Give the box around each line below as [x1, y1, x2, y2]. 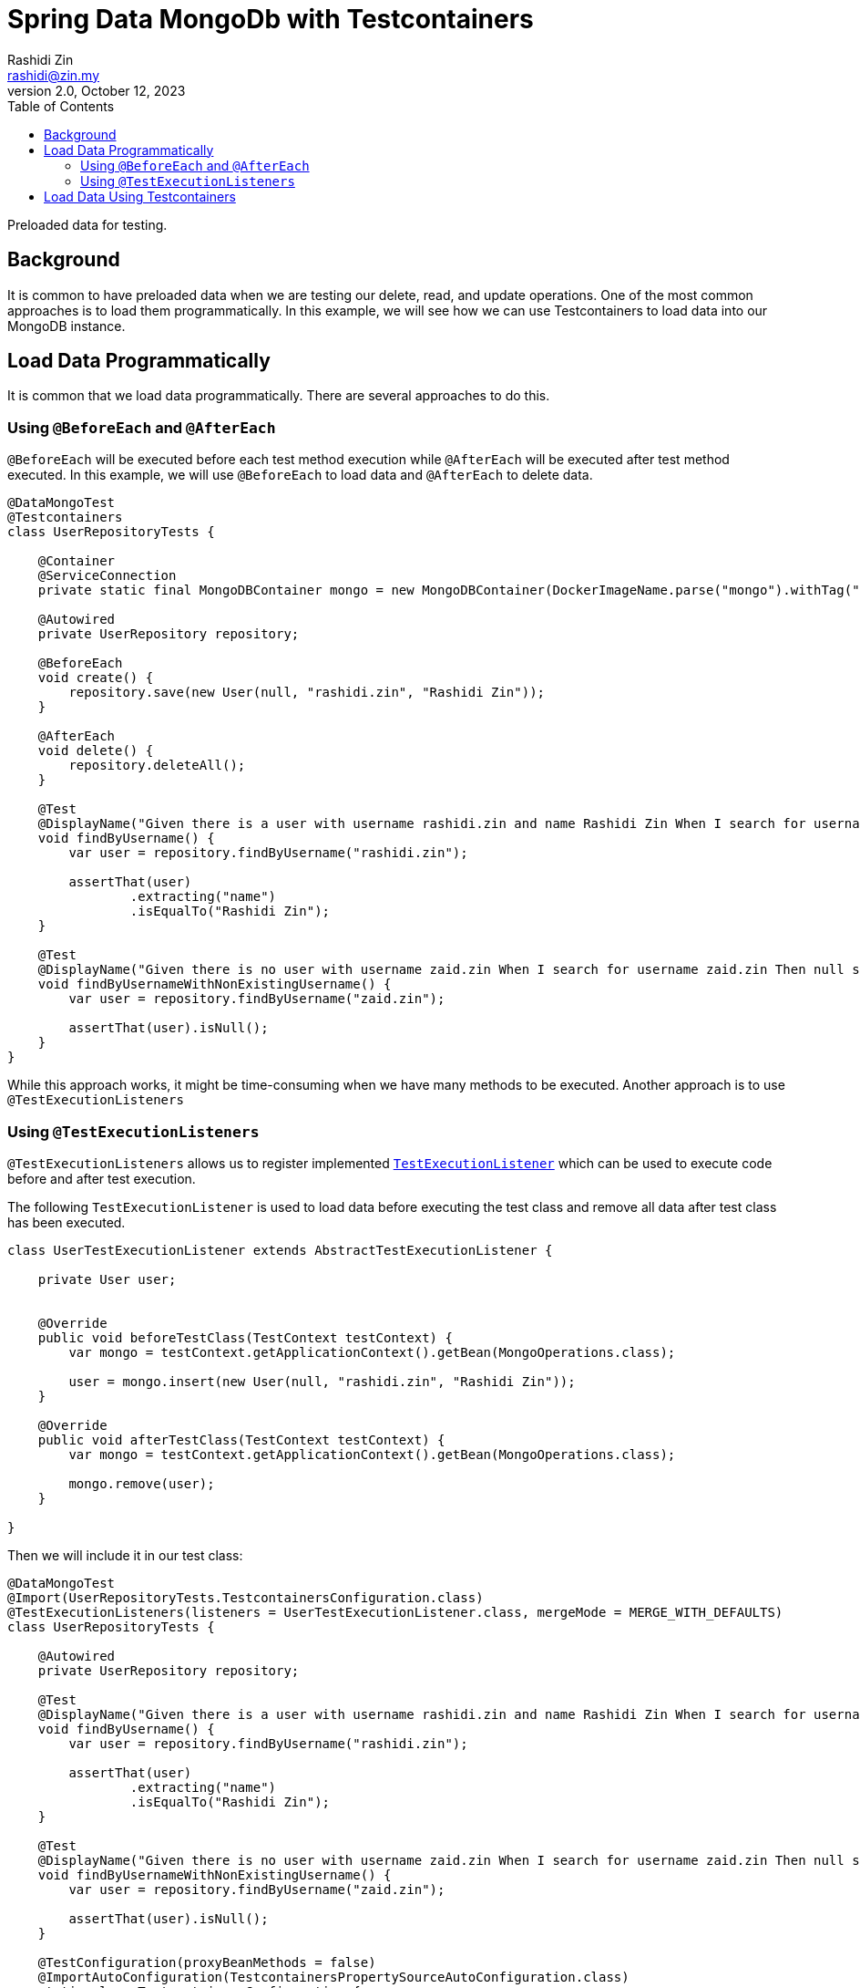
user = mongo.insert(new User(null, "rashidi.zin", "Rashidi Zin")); [68, 1373, 576, 1389]
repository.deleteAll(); [68, 758, 246, 773]
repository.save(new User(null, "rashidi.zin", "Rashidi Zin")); [68, 685, 546, 700]
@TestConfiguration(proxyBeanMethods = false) [37, 1954, 376, 1970]
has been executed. [7, 1214, 126, 1230]
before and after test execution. [7, 1170, 196, 1186]
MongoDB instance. [7, 317, 126, 334]
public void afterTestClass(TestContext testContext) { [37, 1432, 445, 1447]
